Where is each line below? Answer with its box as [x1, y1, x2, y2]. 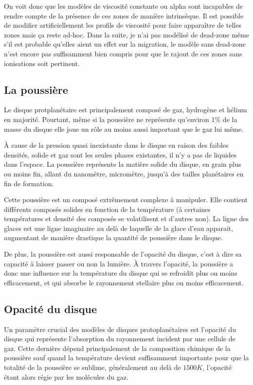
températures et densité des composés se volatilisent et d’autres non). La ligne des [4, 213, 249, 224]
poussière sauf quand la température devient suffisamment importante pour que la [4, 352, 249, 363]
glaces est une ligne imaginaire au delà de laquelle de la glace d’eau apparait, [4, 223, 234, 233]
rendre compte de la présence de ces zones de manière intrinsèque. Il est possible [4, 10, 244, 20]
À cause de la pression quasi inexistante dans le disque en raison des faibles [4, 140, 229, 150]
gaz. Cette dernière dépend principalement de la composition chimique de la [4, 343, 231, 353]
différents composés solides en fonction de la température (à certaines [4, 204, 211, 214]
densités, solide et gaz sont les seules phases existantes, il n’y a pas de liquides [4, 149, 237, 159]
